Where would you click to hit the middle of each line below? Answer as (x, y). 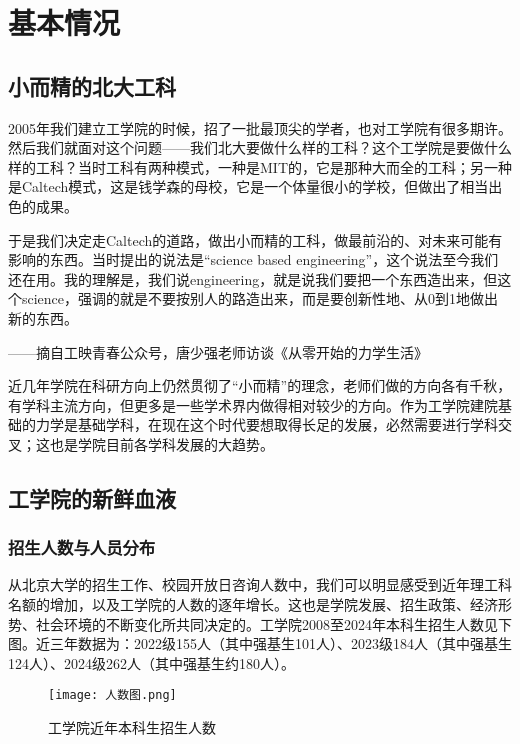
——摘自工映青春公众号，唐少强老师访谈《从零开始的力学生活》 (218, 351)
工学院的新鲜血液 (92, 497)
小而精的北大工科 (92, 85)
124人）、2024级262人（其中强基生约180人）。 (151, 662)
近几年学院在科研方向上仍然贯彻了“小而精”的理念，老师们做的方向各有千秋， (260, 385)
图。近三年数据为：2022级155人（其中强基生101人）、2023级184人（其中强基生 (260, 643)
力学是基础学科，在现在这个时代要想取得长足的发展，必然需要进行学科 (266, 424)
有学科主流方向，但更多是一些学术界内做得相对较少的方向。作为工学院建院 (253, 404)
